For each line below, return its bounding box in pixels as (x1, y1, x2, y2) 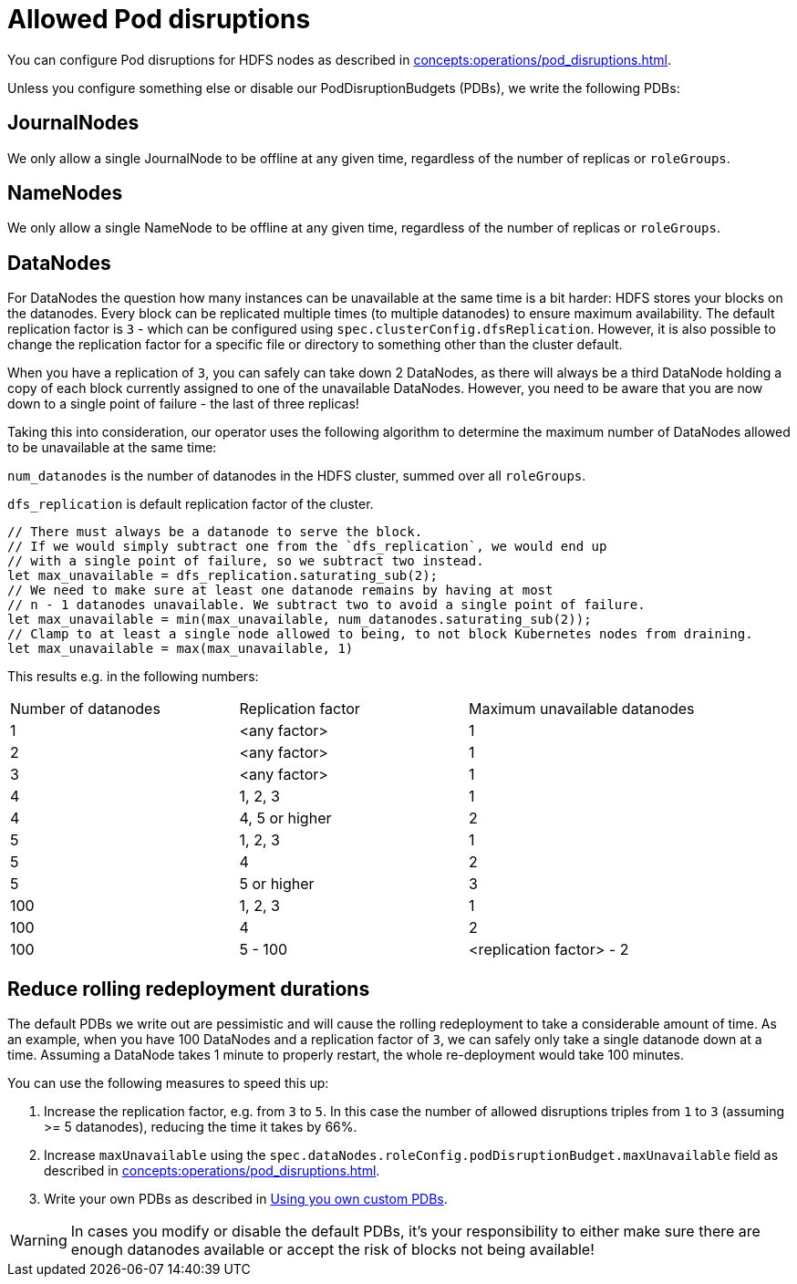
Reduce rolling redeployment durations (7, 977, 370, 1000)
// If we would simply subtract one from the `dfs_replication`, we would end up (7, 539, 607, 554)
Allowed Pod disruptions (7, 4, 311, 35)
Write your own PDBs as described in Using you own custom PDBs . (44, 1191, 448, 1207)
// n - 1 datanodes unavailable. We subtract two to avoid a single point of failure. (7, 597, 646, 613)
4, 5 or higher (239, 809, 332, 828)
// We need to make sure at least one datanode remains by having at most (7, 583, 554, 598)
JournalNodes (7, 111, 140, 135)
